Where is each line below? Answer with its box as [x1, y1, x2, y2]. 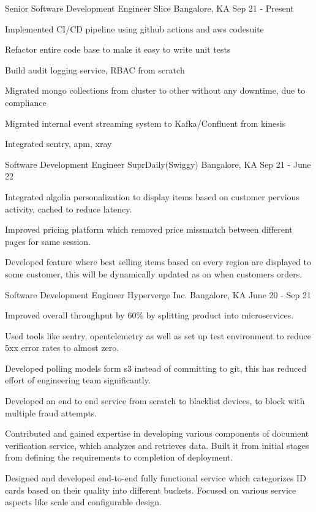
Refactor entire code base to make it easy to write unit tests [5, 43, 231, 56]
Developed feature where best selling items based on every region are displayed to [5, 255, 312, 268]
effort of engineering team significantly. [5, 374, 151, 386]
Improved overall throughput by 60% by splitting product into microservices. [5, 309, 294, 322]
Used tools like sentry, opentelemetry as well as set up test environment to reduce [5, 329, 311, 342]
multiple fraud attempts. [5, 406, 97, 419]
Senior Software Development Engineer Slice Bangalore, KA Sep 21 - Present [5, 2, 294, 14]
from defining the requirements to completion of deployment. [5, 451, 233, 464]
